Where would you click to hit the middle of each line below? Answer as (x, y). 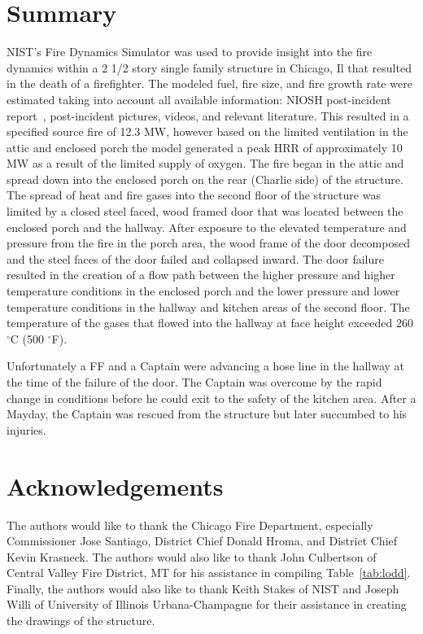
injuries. (26, 429)
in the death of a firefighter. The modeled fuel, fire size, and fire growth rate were (209, 83)
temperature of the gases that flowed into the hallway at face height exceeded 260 (210, 323)
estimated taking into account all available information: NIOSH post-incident (199, 99)
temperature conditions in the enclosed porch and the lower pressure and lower (203, 291)
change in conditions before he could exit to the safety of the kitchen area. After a (211, 398)
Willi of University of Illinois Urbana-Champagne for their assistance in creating (207, 604)
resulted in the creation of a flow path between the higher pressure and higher (201, 275)
